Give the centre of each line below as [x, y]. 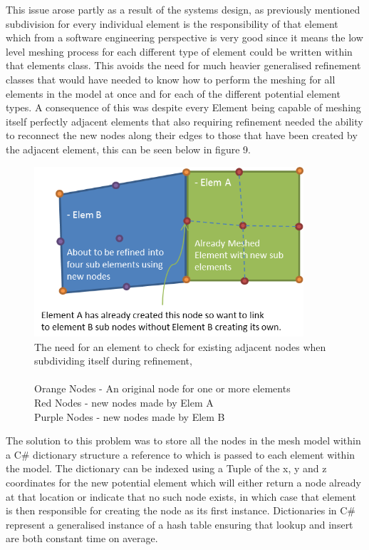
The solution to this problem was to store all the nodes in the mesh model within [183, 440]
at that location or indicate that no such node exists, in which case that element [181, 496]
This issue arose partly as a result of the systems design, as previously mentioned [183, 9]
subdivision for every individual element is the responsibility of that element [172, 23]
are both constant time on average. [82, 538]
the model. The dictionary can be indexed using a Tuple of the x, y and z [166, 468]
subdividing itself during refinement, [113, 361]
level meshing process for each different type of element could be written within [179, 51]
